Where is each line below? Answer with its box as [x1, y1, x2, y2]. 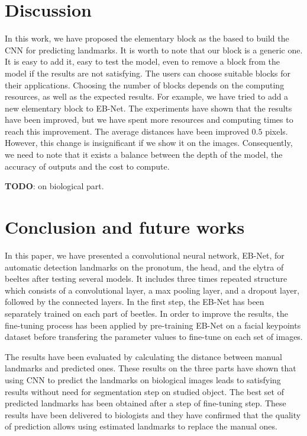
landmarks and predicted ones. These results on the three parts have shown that [5, 362, 296, 374]
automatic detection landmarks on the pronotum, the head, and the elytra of [5, 260, 284, 273]
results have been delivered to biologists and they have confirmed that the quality [5, 408, 301, 421]
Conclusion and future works [5, 215, 245, 239]
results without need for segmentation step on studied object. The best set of [5, 385, 284, 397]
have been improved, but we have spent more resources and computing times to [5, 113, 293, 126]
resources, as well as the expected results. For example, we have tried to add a [5, 90, 289, 103]
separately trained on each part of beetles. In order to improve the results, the [5, 307, 288, 319]
